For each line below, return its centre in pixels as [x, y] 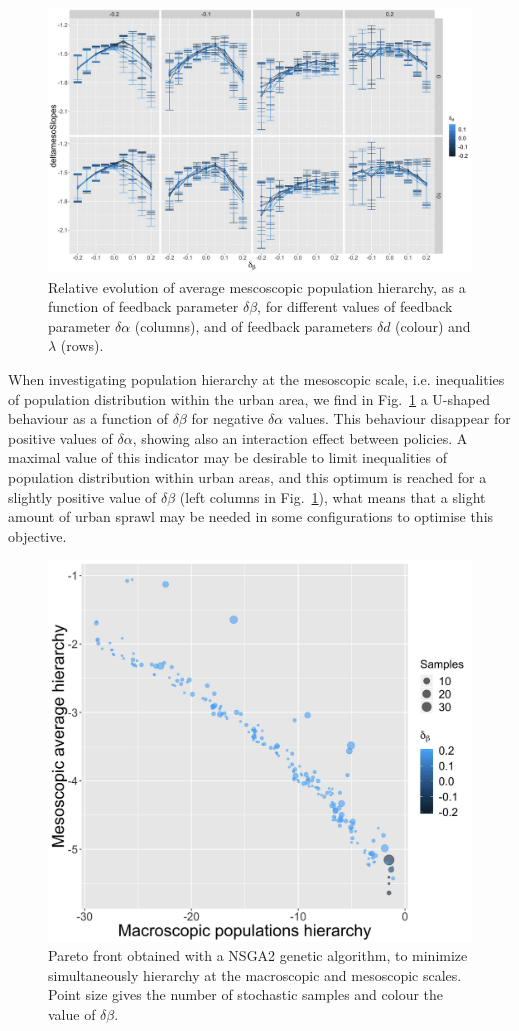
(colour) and [433, 325]
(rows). [82, 345]
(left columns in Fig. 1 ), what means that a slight [332, 496]
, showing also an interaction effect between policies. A [300, 437]
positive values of [60, 437]
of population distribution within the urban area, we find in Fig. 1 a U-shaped [249, 398]
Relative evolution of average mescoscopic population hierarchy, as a [257, 286]
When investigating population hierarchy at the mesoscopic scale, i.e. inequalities [256, 378]
